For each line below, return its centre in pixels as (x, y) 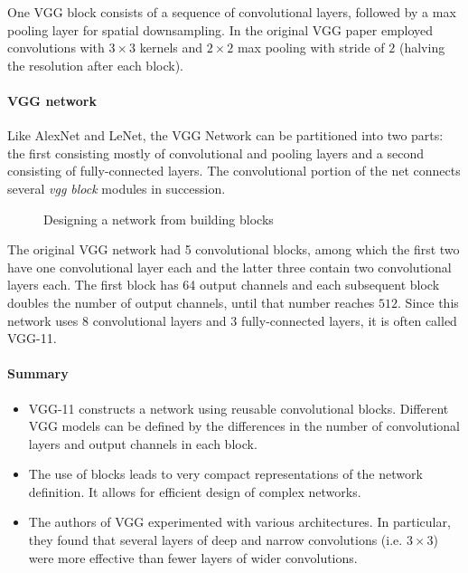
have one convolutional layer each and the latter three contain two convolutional (229, 267)
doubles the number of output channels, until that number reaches (191, 302)
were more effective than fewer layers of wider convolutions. (193, 557)
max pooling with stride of (311, 48)
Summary (38, 373)
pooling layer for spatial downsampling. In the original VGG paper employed (220, 29)
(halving (422, 48)
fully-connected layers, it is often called (349, 320)
